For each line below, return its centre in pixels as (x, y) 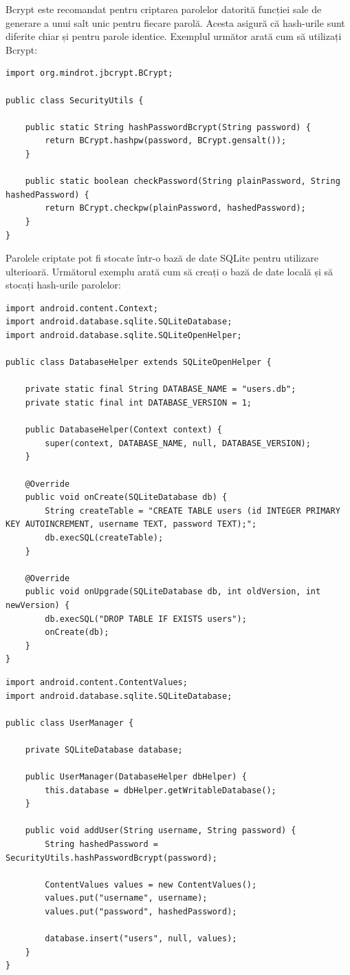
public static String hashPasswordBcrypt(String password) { (168, 127)
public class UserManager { (70, 723)
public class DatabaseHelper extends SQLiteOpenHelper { (139, 363)
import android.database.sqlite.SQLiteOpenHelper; (124, 336)
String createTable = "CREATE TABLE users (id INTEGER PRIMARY (193, 511)
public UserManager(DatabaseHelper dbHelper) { (136, 777)
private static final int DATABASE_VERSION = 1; (138, 403)
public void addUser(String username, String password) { (161, 831)
